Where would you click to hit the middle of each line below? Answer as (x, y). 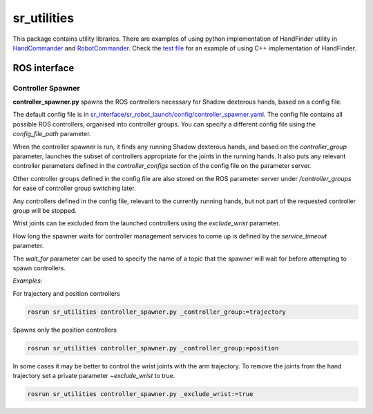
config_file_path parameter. (52, 134)
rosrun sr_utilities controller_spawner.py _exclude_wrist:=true (140, 394)
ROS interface (44, 68)
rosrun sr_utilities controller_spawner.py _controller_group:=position (153, 348)
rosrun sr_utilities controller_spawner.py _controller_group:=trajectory (157, 312)
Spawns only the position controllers (65, 330)
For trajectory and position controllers (66, 293)
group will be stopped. (45, 210)
